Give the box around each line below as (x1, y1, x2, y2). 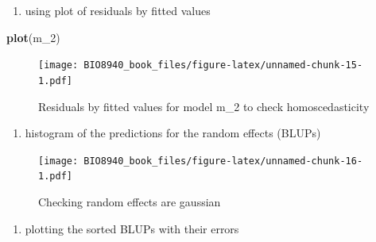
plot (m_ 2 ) (6, 29, 60, 45)
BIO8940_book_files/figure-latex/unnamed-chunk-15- (83, 60, 363, 71)
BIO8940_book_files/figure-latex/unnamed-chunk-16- (83, 155, 363, 167)
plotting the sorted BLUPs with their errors (25, 220, 239, 236)
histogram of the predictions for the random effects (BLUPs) (25, 125, 321, 141)
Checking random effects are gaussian (38, 194, 221, 209)
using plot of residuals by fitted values (25, 2, 211, 18)
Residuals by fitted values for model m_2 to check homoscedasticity (38, 98, 370, 114)
